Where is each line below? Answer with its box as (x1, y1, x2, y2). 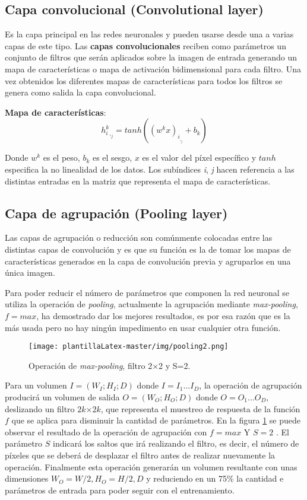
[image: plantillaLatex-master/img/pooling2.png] (29, 342, 229, 351)
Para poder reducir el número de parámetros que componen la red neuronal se (5, 286, 290, 298)
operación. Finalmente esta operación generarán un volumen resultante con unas (5, 460, 297, 473)
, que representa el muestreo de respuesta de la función (100, 402, 300, 415)
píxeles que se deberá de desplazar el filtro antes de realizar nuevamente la (5, 448, 276, 461)
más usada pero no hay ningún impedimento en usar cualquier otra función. (5, 321, 281, 333)
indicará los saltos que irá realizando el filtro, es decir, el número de (53, 437, 299, 450)
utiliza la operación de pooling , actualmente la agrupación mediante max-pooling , (5, 298, 298, 310)
